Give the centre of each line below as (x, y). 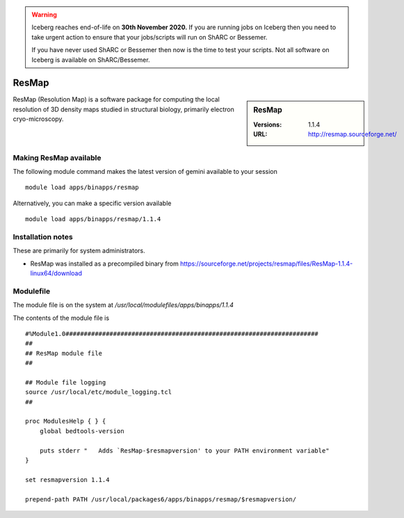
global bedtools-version (82, 431)
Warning (44, 15)
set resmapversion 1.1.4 (67, 479)
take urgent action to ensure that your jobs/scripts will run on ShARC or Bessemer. (150, 37)
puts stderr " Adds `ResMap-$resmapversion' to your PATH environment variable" (184, 451)
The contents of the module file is (61, 318)
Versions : (268, 124)
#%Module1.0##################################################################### (172, 333)
